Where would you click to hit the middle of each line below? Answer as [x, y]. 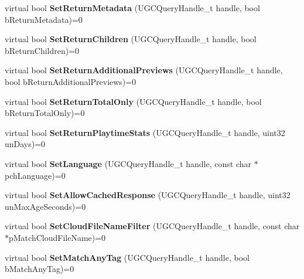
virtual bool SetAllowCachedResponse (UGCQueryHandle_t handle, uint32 [148, 195]
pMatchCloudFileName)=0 [57, 237]
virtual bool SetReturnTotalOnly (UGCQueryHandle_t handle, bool [133, 101]
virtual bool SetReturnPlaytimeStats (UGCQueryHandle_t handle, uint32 [145, 132]
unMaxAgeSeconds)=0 [45, 206]
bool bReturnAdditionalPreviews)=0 [71, 81]
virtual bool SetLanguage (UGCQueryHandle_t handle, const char [128, 163]
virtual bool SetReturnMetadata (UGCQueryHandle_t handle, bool [132, 8]
